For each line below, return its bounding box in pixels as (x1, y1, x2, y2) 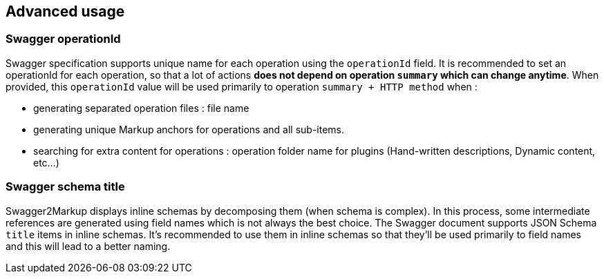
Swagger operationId (6, 32, 121, 46)
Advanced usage (6, 3, 125, 20)
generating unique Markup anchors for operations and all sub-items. (33, 123, 345, 135)
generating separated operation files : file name (33, 102, 249, 114)
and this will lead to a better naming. (6, 240, 171, 252)
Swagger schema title (6, 180, 125, 194)
